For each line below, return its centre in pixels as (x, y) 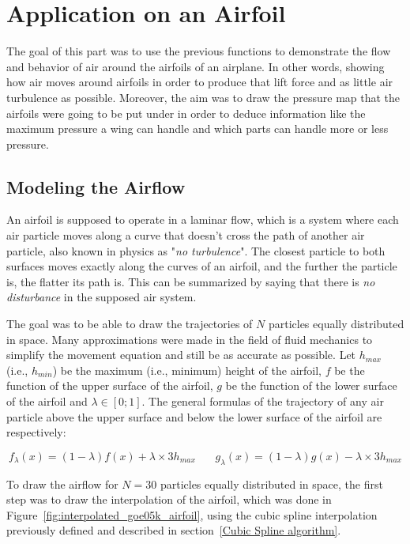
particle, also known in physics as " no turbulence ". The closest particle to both (196, 250)
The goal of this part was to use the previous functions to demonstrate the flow (199, 51)
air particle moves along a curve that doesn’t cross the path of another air (186, 235)
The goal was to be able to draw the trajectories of (130, 324)
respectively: (36, 432)
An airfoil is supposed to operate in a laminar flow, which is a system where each (203, 219)
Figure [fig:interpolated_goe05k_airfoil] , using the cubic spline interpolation (192, 514)
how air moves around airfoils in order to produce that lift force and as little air (200, 82)
